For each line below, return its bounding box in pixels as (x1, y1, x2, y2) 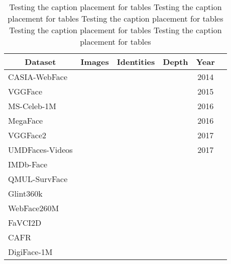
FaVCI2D (8, 217, 42, 228)
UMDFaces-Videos (8, 144, 73, 155)
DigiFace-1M (8, 246, 53, 257)
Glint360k (8, 188, 43, 199)
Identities (117, 56, 155, 67)
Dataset (25, 56, 56, 67)
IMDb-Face (8, 158, 48, 170)
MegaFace (8, 115, 43, 126)
